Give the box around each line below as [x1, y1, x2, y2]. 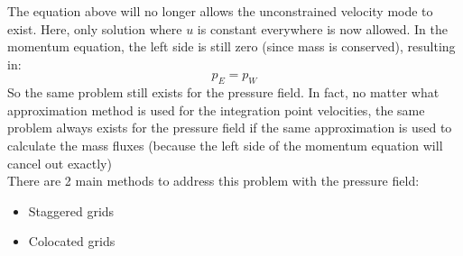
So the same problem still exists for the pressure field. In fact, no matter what [7, 83, 440, 102]
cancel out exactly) [7, 153, 112, 172]
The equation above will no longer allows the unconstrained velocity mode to [7, 2, 433, 20]
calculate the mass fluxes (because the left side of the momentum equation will [7, 135, 443, 154]
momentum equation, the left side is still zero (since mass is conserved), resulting [7, 37, 456, 56]
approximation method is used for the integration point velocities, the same [7, 100, 425, 119]
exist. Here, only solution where [7, 19, 182, 38]
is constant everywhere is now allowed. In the [197, 19, 449, 38]
